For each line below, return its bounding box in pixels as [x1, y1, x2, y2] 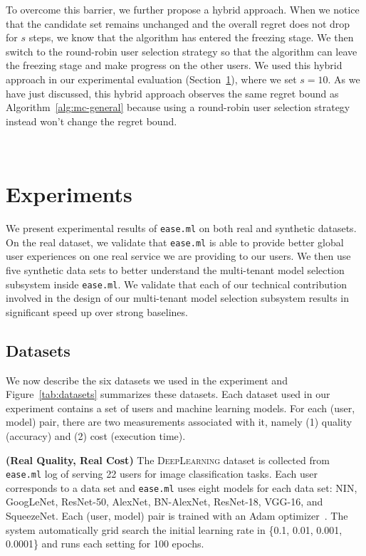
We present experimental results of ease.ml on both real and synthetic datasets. [6, 221, 357, 236]
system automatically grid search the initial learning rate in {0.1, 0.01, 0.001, [6, 522, 343, 537]
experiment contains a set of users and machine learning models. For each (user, [6, 400, 355, 415]
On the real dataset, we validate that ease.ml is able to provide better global [6, 234, 344, 249]
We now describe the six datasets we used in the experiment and [6, 372, 288, 387]
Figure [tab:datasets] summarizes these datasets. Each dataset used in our [6, 387, 330, 402]
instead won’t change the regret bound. [6, 113, 177, 128]
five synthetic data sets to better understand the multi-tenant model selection [6, 262, 345, 277]
